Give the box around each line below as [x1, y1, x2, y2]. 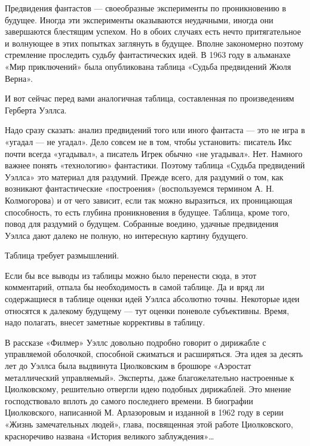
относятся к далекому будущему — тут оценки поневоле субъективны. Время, [5, 304, 289, 316]
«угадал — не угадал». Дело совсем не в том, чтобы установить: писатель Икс [5, 135, 292, 147]
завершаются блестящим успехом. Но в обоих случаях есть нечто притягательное [5, 25, 301, 38]
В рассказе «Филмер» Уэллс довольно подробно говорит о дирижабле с [5, 336, 266, 348]
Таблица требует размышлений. [5, 249, 119, 262]
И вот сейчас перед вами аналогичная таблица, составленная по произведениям [5, 92, 294, 104]
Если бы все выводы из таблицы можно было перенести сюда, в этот [5, 269, 257, 281]
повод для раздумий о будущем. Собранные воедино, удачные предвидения [5, 217, 278, 230]
